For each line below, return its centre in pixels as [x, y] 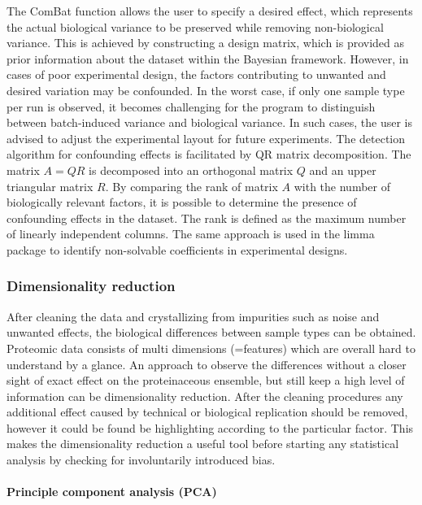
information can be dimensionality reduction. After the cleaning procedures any [205, 396]
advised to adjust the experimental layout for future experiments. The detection [206, 138]
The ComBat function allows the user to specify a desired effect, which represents [210, 11]
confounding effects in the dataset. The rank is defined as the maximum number [207, 218]
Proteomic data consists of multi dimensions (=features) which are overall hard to [211, 348]
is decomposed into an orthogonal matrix [191, 170]
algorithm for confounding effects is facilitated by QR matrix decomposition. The [209, 154]
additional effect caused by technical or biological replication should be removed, [207, 412]
